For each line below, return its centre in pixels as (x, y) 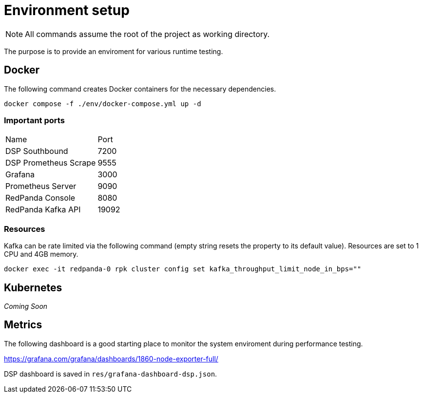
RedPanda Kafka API (43, 210)
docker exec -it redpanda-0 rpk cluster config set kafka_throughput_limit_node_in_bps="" (183, 269)
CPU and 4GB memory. (41, 254)
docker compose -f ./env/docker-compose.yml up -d (103, 104)
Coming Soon (26, 306)
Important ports (34, 120)
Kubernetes (33, 287)
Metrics (23, 325)
